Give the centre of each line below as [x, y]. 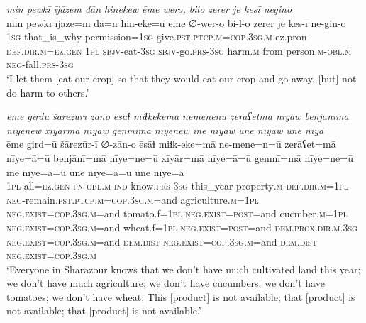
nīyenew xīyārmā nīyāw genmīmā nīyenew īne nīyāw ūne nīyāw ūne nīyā [165, 130]
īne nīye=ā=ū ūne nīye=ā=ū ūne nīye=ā [95, 171]
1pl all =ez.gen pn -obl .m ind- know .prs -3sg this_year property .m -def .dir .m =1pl [177, 186]
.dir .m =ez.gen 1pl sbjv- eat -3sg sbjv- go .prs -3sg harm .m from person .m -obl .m [186, 50]
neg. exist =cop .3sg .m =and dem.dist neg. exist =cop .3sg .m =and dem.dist [162, 241]
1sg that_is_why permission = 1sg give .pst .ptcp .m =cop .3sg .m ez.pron [157, 37]
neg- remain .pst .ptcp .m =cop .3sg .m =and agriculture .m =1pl [133, 199]
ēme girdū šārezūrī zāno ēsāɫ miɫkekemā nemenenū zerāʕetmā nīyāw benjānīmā [178, 116]
